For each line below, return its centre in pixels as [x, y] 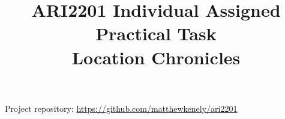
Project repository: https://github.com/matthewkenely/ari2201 [121, 108]
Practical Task [156, 33]
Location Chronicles [156, 57]
